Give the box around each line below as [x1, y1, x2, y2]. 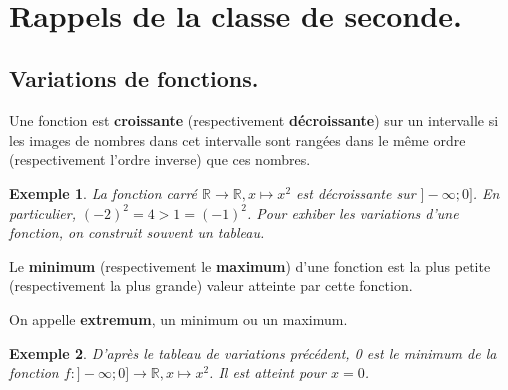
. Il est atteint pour [209, 362, 326, 383]
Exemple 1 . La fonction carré [9, 182, 198, 203]
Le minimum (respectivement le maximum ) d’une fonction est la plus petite [9, 255, 491, 276]
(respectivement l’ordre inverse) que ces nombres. [9, 149, 311, 170]
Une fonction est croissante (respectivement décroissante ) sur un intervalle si [9, 110, 499, 131]
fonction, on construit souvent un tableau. [9, 222, 265, 243]
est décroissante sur [296, 182, 416, 203]
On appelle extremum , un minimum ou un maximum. [9, 308, 348, 329]
